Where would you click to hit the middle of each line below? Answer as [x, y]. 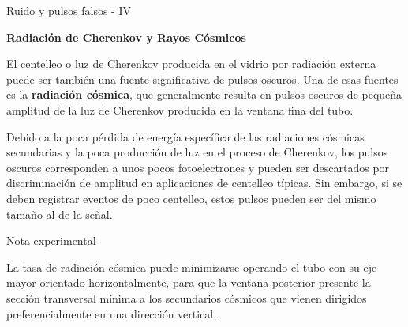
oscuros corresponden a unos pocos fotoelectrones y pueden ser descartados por [198, 167]
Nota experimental [51, 241]
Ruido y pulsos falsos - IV [69, 10]
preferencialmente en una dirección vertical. [112, 313]
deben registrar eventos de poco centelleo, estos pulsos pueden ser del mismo [191, 198]
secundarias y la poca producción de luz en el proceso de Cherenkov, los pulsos [197, 152]
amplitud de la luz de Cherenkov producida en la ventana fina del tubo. [180, 109]
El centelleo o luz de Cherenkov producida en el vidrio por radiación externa [191, 64]
